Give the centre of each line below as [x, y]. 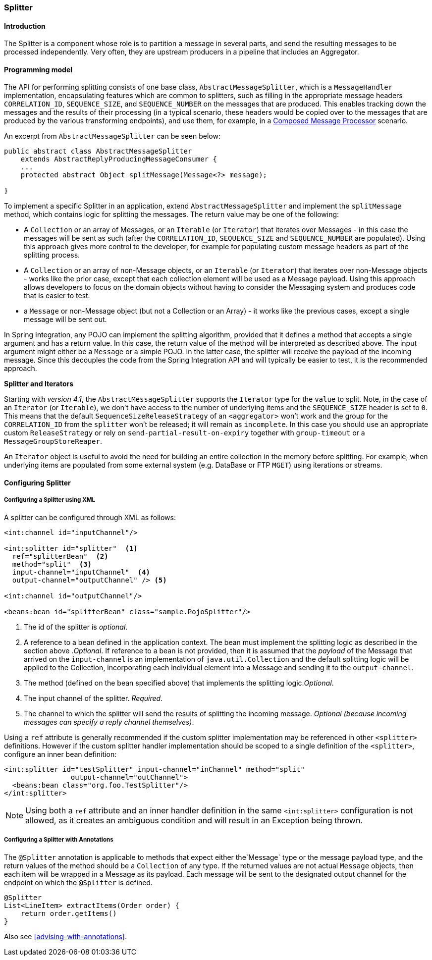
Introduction [25, 26]
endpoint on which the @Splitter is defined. [78, 882]
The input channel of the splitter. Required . [93, 698]
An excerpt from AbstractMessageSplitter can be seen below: [112, 136]
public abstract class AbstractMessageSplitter [98, 151]
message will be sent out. [65, 320]
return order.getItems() [69, 913]
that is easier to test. [57, 296]
